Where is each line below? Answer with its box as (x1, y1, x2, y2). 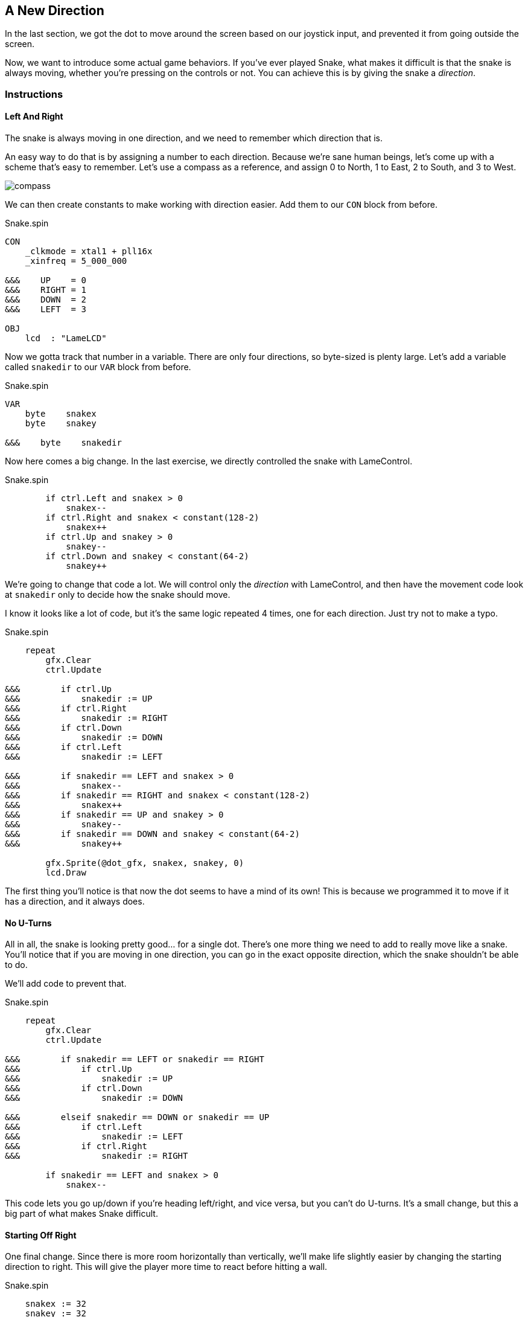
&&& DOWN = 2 (5, 295, 86, 305)
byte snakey (25, 418, 97, 429)
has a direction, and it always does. (5, 896, 145, 907)
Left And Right (5, 111, 63, 122)
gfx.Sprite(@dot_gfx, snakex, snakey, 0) (45, 858, 244, 868)
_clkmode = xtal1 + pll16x (25, 246, 153, 257)
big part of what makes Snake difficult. (5, 1208, 158, 1219)
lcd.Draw (45, 868, 86, 878)
